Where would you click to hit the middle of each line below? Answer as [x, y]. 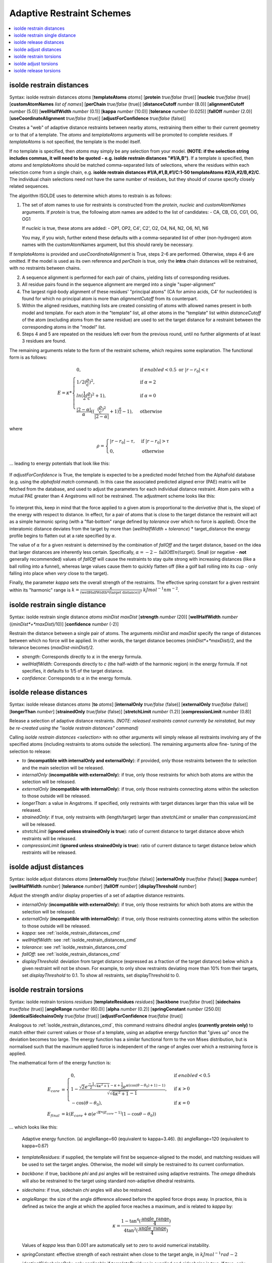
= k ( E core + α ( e [79, 1114]
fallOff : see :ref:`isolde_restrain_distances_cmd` [71, 954]
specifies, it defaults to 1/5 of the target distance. [73, 671]
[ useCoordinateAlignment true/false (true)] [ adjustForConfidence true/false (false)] [98, 118]
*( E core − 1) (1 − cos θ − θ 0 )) [128, 1114]
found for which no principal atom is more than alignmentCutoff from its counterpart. [110, 299]
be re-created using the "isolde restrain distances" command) [74, 728]
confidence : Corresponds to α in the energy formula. [77, 678]
